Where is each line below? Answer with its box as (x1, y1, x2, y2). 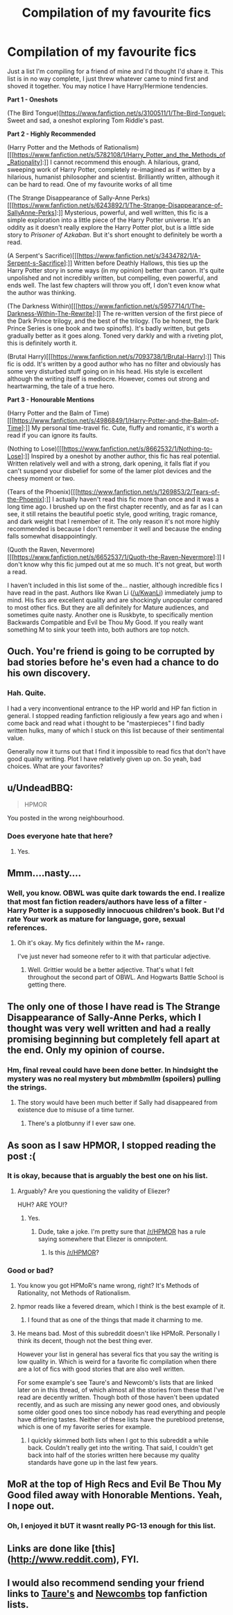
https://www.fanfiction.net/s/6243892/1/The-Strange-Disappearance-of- (13, 200, 223, 209)
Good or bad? (7, 1265, 54, 1275)
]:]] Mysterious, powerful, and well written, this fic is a (54, 208, 209, 216)
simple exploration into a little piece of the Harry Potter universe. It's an (7, 216, 211, 224)
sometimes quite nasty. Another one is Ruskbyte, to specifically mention (7, 610, 214, 619)
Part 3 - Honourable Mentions (7, 395, 95, 404)
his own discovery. (7, 667, 91, 679)
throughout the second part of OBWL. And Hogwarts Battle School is (27, 973, 224, 982)
